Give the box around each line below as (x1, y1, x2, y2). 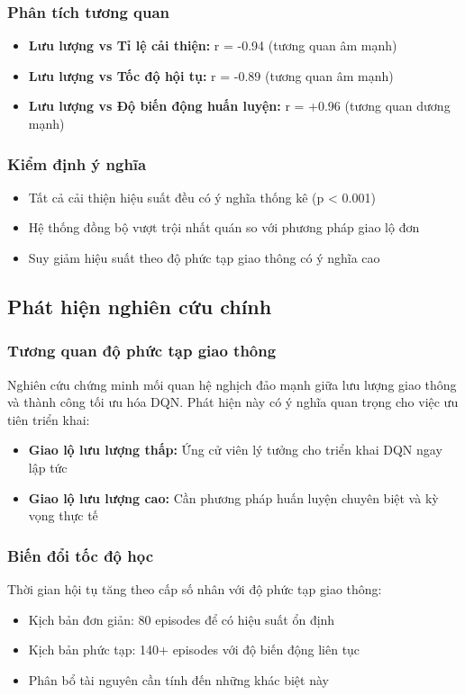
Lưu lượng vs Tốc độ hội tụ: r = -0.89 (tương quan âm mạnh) (28, 66, 394, 85)
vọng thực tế (28, 506, 98, 525)
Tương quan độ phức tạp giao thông (7, 339, 277, 362)
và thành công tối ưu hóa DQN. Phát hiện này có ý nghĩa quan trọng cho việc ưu (7, 393, 459, 411)
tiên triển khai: (7, 410, 90, 429)
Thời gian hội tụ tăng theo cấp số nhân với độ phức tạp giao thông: (7, 579, 382, 598)
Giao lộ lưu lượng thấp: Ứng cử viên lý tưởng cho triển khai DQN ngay (28, 440, 442, 459)
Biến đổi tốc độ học (7, 544, 154, 566)
